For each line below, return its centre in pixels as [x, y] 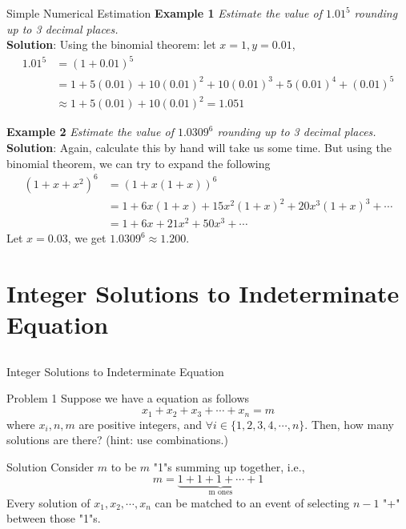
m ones [221, 493]
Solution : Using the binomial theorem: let [111, 44]
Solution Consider [50, 466]
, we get [87, 238]
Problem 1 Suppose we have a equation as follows [128, 398]
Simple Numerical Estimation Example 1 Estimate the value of [164, 13]
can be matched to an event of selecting [252, 502]
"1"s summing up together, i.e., [229, 466]
